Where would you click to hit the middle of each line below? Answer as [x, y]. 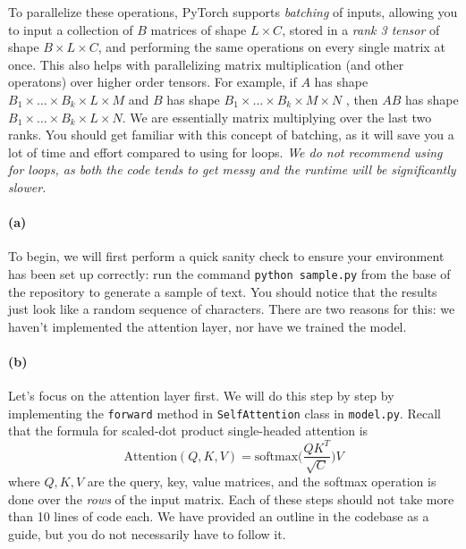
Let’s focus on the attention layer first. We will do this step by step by [201, 396]
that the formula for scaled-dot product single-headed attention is [188, 431]
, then [362, 99]
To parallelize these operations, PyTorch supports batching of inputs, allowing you [233, 12]
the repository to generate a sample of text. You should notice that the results [223, 291]
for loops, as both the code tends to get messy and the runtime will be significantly [232, 169]
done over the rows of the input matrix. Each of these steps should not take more [231, 498]
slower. [27, 186]
